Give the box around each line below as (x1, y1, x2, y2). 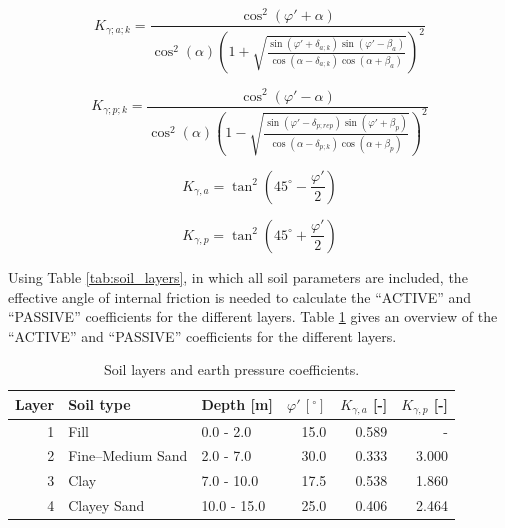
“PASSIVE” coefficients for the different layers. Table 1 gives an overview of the (8, 306, 498, 327)
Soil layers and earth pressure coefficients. (103, 359, 360, 380)
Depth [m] (201, 394, 273, 415)
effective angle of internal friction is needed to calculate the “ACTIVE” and (8, 286, 472, 307)
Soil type (68, 394, 131, 415)
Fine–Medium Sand (68, 445, 188, 466)
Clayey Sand (68, 495, 145, 516)
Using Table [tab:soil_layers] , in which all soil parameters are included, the (8, 266, 468, 287)
